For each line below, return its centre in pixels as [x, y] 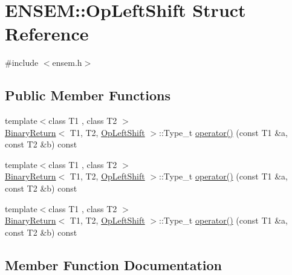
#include [22, 63]
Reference [47, 34]
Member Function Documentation [114, 264]
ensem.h [67, 63]
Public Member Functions [88, 95]
